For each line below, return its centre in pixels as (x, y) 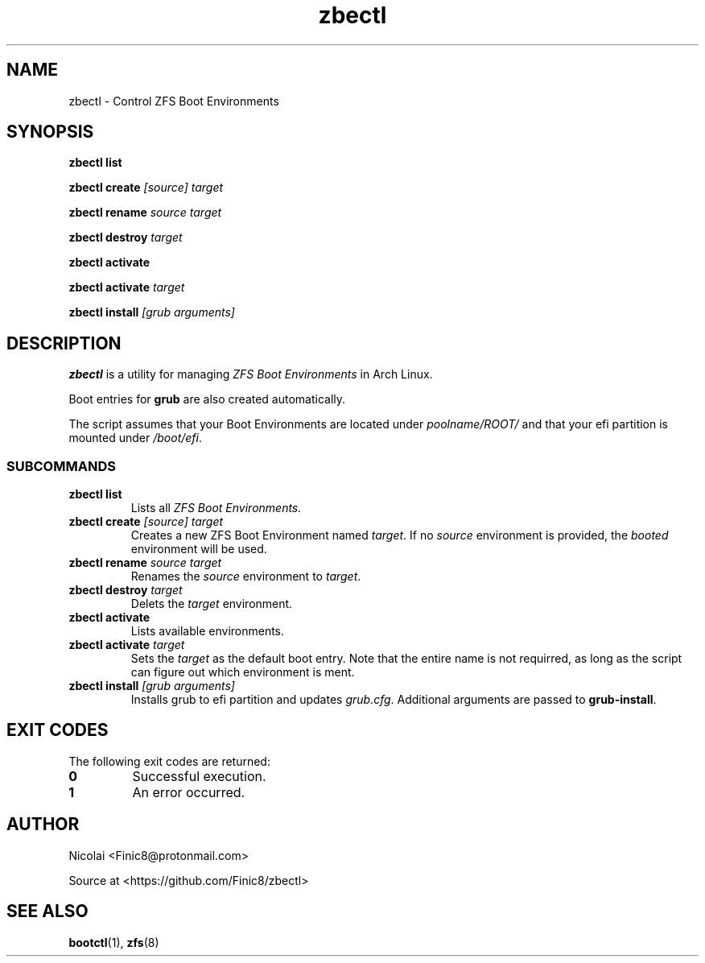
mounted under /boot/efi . (136, 438)
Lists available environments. (208, 631)
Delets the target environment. (212, 604)
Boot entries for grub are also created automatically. (207, 399)
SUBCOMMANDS (61, 466)
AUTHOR (43, 825)
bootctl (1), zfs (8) (114, 942)
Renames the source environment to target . (246, 577)
